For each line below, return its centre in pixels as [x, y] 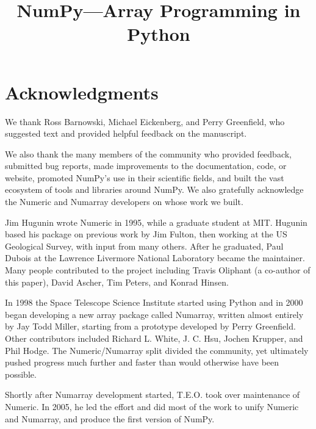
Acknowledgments [82, 92]
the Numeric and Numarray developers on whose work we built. [124, 202]
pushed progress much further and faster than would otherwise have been [142, 362]
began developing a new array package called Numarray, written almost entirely [154, 314]
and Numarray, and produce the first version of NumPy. [110, 418]
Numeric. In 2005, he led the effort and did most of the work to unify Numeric [152, 406]
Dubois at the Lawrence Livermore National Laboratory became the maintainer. [155, 258]
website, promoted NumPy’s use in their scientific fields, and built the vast [145, 177]
